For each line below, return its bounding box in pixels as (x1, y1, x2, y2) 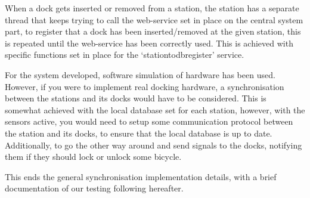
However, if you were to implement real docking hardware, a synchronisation (5, 80, 284, 92)
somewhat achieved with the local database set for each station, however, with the (5, 103, 305, 116)
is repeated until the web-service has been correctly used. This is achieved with (5, 36, 293, 49)
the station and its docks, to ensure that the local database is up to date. (5, 126, 272, 139)
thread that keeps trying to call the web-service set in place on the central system (5, 13, 303, 26)
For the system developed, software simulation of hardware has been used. (5, 68, 275, 81)
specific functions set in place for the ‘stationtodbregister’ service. (5, 48, 244, 61)
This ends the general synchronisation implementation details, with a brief (5, 170, 277, 182)
